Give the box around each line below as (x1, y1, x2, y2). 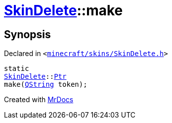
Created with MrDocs (4, 95, 74, 104)
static (4, 64, 29, 73)
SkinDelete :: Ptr (4, 72, 67, 81)
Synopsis (4, 28, 51, 41)
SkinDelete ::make (4, 2, 123, 19)
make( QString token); (4, 80, 87, 89)
